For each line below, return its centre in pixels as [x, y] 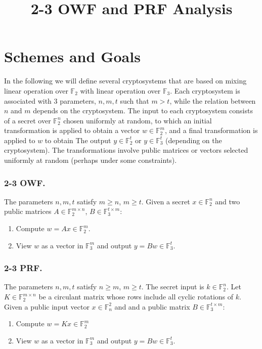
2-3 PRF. [23, 268]
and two [228, 201]
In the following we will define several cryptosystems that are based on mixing [125, 81]
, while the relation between [213, 100]
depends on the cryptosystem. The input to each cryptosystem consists [143, 111]
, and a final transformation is [211, 130]
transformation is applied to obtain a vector [72, 130]
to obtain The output [78, 140]
